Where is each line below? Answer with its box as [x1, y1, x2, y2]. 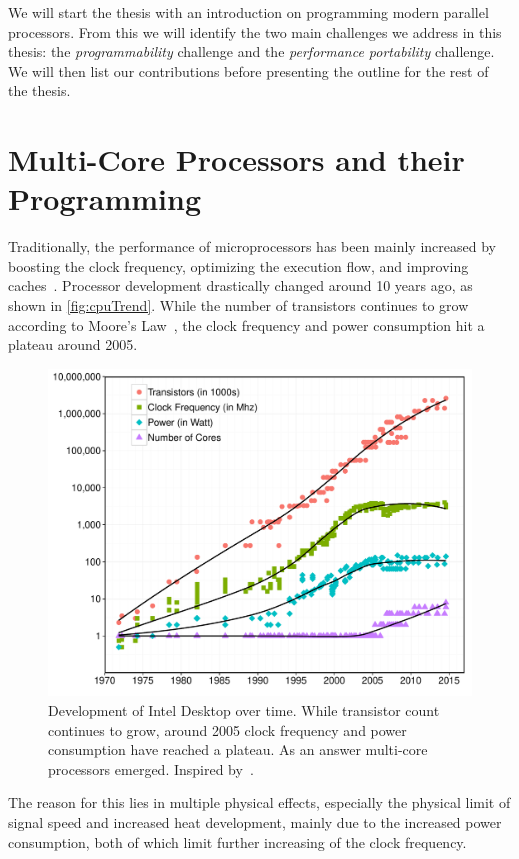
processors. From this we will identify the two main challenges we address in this [8, 21, 502, 42]
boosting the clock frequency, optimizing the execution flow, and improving [8, 255, 469, 276]
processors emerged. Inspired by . [48, 758, 254, 779]
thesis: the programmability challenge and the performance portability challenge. [8, 41, 495, 62]
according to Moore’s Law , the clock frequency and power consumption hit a [8, 314, 485, 335]
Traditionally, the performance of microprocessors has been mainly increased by [8, 236, 496, 257]
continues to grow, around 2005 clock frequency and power [48, 719, 407, 740]
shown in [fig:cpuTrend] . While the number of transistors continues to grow [8, 295, 469, 316]
